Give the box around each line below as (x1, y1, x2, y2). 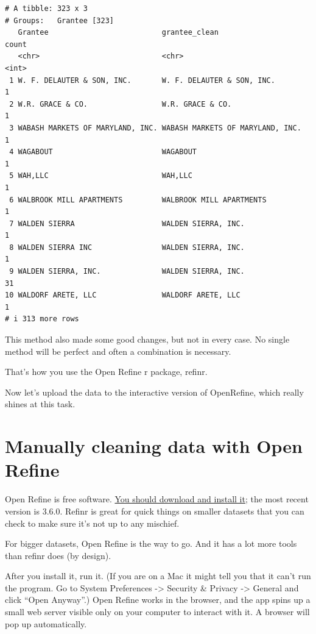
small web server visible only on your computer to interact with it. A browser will (5, 605, 310, 618)
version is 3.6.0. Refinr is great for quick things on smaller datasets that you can (5, 504, 304, 517)
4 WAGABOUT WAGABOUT (9, 148, 197, 157)
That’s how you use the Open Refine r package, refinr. (5, 365, 208, 378)
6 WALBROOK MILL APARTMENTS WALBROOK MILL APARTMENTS (9, 195, 267, 204)
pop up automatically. (5, 617, 87, 630)
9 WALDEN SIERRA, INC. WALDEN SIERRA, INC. (9, 267, 245, 276)
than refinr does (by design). (5, 549, 111, 561)
